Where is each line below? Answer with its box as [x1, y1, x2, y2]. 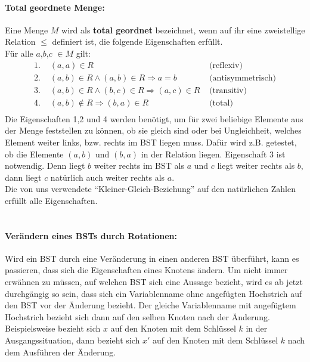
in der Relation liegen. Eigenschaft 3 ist [141, 147, 286, 160]
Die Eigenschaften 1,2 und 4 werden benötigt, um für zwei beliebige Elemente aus [5, 112, 303, 125]
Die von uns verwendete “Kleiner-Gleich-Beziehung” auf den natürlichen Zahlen [5, 182, 296, 195]
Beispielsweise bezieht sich [5, 322, 101, 335]
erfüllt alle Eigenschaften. [5, 194, 98, 206]
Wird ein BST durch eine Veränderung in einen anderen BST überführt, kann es [5, 252, 299, 264]
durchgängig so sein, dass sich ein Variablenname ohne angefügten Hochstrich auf [5, 287, 302, 299]
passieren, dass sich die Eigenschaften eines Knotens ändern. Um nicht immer [5, 264, 288, 276]
